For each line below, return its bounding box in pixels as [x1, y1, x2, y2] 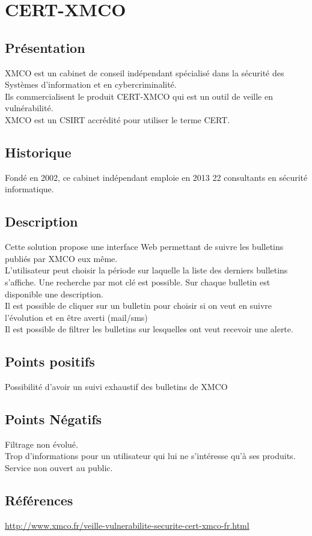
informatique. [5, 183, 54, 195]
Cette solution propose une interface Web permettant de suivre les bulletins [5, 240, 284, 253]
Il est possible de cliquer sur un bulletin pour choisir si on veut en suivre [5, 299, 272, 312]
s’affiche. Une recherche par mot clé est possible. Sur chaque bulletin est [5, 275, 271, 288]
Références [5, 491, 73, 510]
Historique [5, 142, 72, 161]
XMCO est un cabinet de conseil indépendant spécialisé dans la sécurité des [5, 66, 284, 79]
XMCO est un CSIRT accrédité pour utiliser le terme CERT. [5, 113, 230, 126]
